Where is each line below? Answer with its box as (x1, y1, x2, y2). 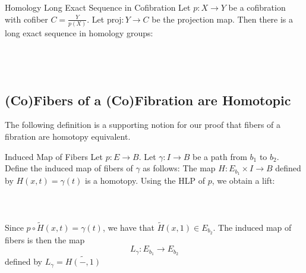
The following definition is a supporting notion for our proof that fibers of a (5, 118, 281, 131)
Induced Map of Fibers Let (5, 150, 103, 162)
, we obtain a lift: (212, 174, 275, 187)
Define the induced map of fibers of (5, 162, 133, 174)
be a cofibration (228, 1, 286, 13)
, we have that (102, 221, 155, 233)
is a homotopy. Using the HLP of (84, 174, 205, 187)
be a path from (193, 150, 247, 162)
